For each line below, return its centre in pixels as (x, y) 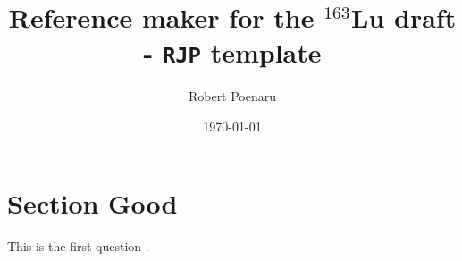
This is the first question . (78, 245)
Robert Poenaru (232, 96)
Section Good (92, 202)
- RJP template (232, 52)
